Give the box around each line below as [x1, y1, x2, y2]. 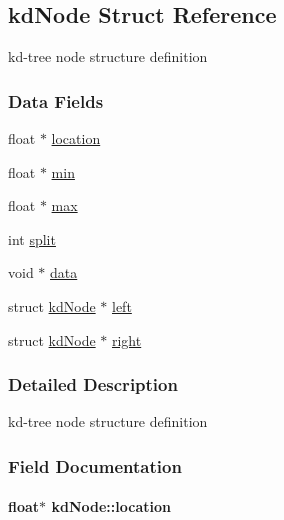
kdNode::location [51, 496, 171, 517]
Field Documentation [8, 453, 182, 478]
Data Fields [8, 88, 104, 113]
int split [8, 228, 56, 249]
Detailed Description [8, 372, 178, 397]
